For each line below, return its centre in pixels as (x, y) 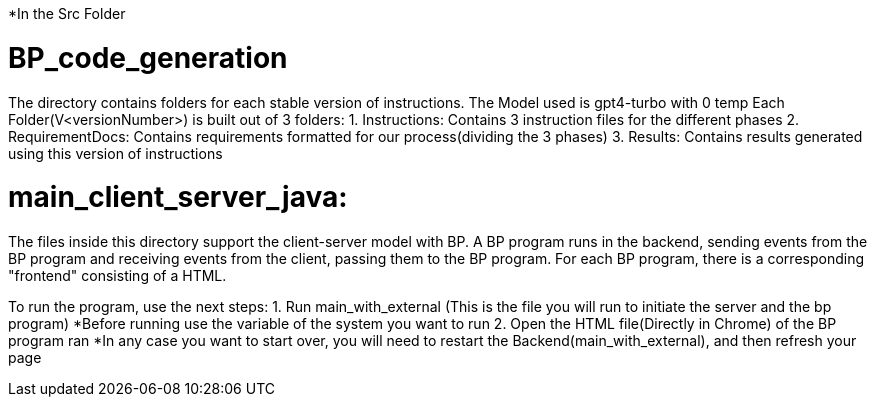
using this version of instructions (115, 153)
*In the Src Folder (67, 13)
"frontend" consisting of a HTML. (117, 275)
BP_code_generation (148, 57)
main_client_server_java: (178, 197)
